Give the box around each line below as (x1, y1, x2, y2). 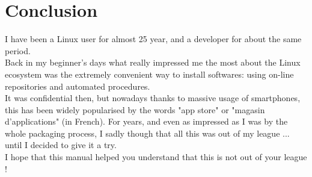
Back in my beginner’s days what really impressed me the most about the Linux (5, 56, 301, 69)
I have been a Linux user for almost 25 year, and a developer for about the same (5, 33, 302, 45)
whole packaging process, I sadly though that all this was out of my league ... (5, 126, 290, 139)
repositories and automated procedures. (5, 79, 150, 92)
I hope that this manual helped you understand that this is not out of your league (5, 151, 307, 163)
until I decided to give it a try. (5, 138, 117, 151)
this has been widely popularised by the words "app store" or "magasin (5, 103, 265, 116)
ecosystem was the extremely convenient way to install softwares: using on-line (5, 67, 294, 80)
